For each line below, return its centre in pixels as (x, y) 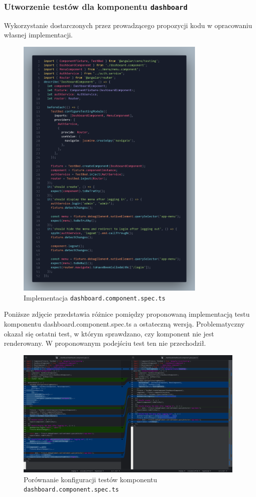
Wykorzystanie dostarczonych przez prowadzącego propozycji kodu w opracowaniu (128, 25)
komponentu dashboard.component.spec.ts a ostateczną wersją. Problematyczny (124, 323)
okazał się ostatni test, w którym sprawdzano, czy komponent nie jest (109, 333)
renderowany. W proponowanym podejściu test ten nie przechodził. (105, 343)
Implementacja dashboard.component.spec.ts (95, 297)
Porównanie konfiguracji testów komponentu (91, 479)
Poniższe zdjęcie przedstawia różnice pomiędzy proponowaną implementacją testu (127, 314)
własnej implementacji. (38, 35)
